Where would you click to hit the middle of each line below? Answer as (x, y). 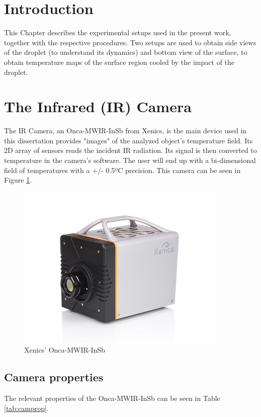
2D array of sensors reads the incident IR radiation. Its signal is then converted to (130, 150)
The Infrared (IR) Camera (98, 106)
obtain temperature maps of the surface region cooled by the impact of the (119, 62)
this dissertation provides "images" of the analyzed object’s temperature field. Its (128, 140)
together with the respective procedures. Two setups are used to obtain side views (130, 42)
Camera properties (54, 377)
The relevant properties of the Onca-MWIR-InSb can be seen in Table (112, 398)
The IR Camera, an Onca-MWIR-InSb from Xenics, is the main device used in (125, 131)
